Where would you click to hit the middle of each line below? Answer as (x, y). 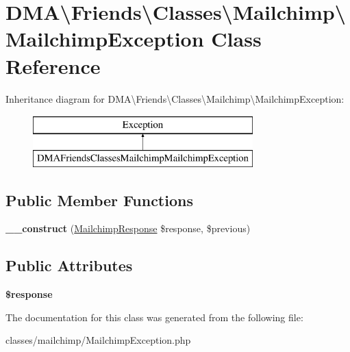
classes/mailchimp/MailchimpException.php (98, 340)
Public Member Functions (99, 200)
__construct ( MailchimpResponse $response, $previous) (128, 228)
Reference (53, 65)
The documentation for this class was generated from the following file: (154, 317)
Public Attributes (69, 265)
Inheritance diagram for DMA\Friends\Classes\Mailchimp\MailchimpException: (175, 98)
